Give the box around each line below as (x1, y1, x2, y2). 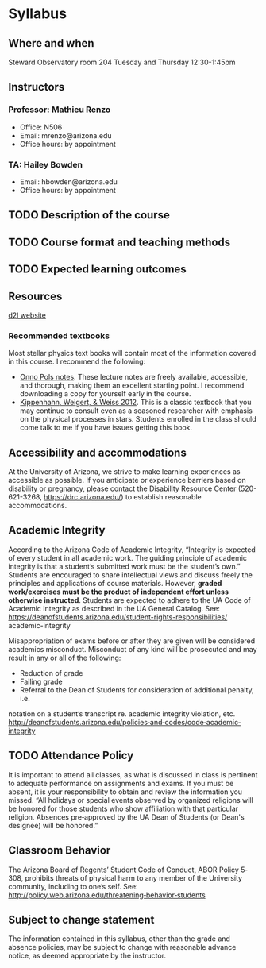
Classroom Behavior (8, 843, 111, 858)
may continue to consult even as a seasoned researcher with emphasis (19, 406, 253, 415)
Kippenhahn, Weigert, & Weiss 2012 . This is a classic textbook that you (19, 398, 252, 407)
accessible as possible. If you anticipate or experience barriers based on (8, 476, 246, 485)
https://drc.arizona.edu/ (43, 492, 121, 502)
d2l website (8, 310, 46, 320)
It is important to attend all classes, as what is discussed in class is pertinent (8, 769, 258, 779)
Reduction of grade (19, 668, 83, 677)
